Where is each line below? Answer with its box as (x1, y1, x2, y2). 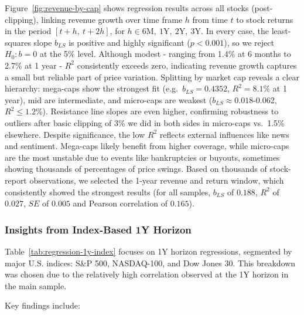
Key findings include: (5, 299, 80, 311)
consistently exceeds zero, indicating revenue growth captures (77, 59, 297, 71)
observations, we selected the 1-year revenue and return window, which (29, 174, 284, 186)
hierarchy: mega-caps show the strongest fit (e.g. (5, 82, 178, 94)
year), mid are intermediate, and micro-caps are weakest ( (5, 93, 213, 106)
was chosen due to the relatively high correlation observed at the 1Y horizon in (5, 268, 289, 280)
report (5, 174, 27, 186)
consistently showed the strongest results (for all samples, (5, 185, 211, 198)
